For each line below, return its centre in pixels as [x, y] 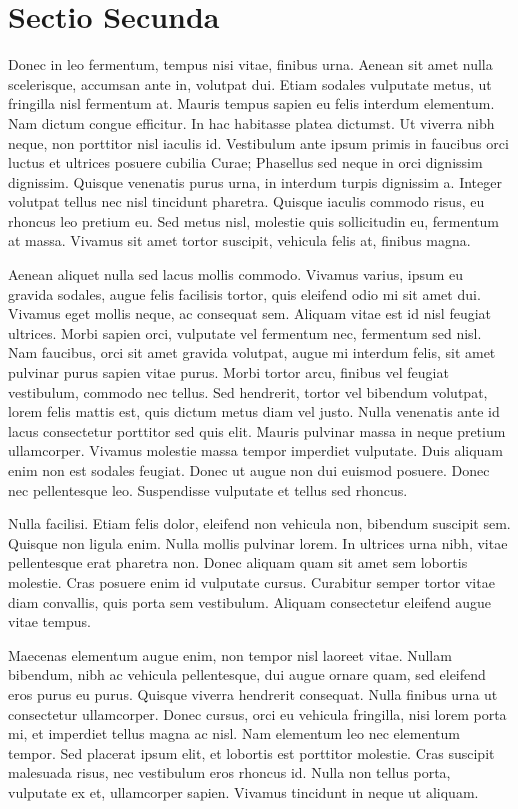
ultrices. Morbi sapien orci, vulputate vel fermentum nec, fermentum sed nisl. [245, 332]
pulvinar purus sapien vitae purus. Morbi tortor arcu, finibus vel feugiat [228, 372]
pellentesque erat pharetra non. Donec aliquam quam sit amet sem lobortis [238, 562]
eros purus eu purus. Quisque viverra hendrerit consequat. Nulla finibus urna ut [253, 693]
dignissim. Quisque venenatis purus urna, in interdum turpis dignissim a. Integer [255, 181]
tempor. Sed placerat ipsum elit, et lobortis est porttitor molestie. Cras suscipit [251, 752]
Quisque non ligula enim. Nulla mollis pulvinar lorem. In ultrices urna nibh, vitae [258, 542]
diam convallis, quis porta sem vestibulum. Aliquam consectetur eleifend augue [250, 601]
